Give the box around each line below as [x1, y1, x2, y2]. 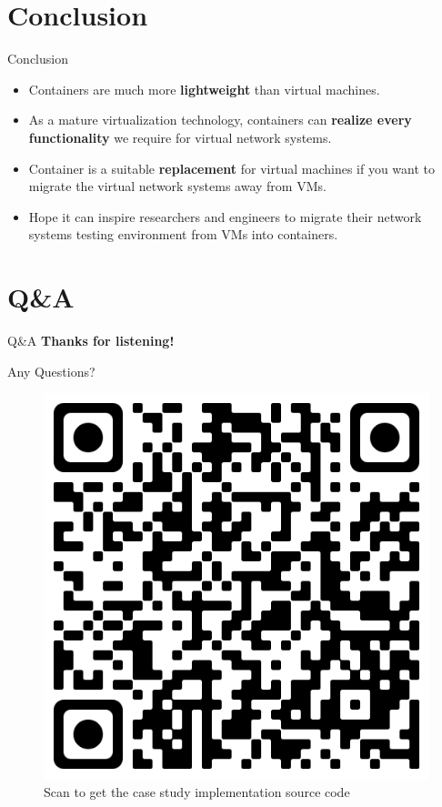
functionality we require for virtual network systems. [28, 127, 332, 146]
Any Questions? [7, 361, 95, 380]
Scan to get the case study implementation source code [44, 782, 350, 801]
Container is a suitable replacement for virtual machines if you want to [28, 158, 435, 177]
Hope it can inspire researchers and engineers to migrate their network [28, 207, 422, 226]
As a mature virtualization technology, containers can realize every [28, 110, 412, 129]
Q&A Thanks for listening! [7, 331, 175, 349]
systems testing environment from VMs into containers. [28, 225, 338, 244]
